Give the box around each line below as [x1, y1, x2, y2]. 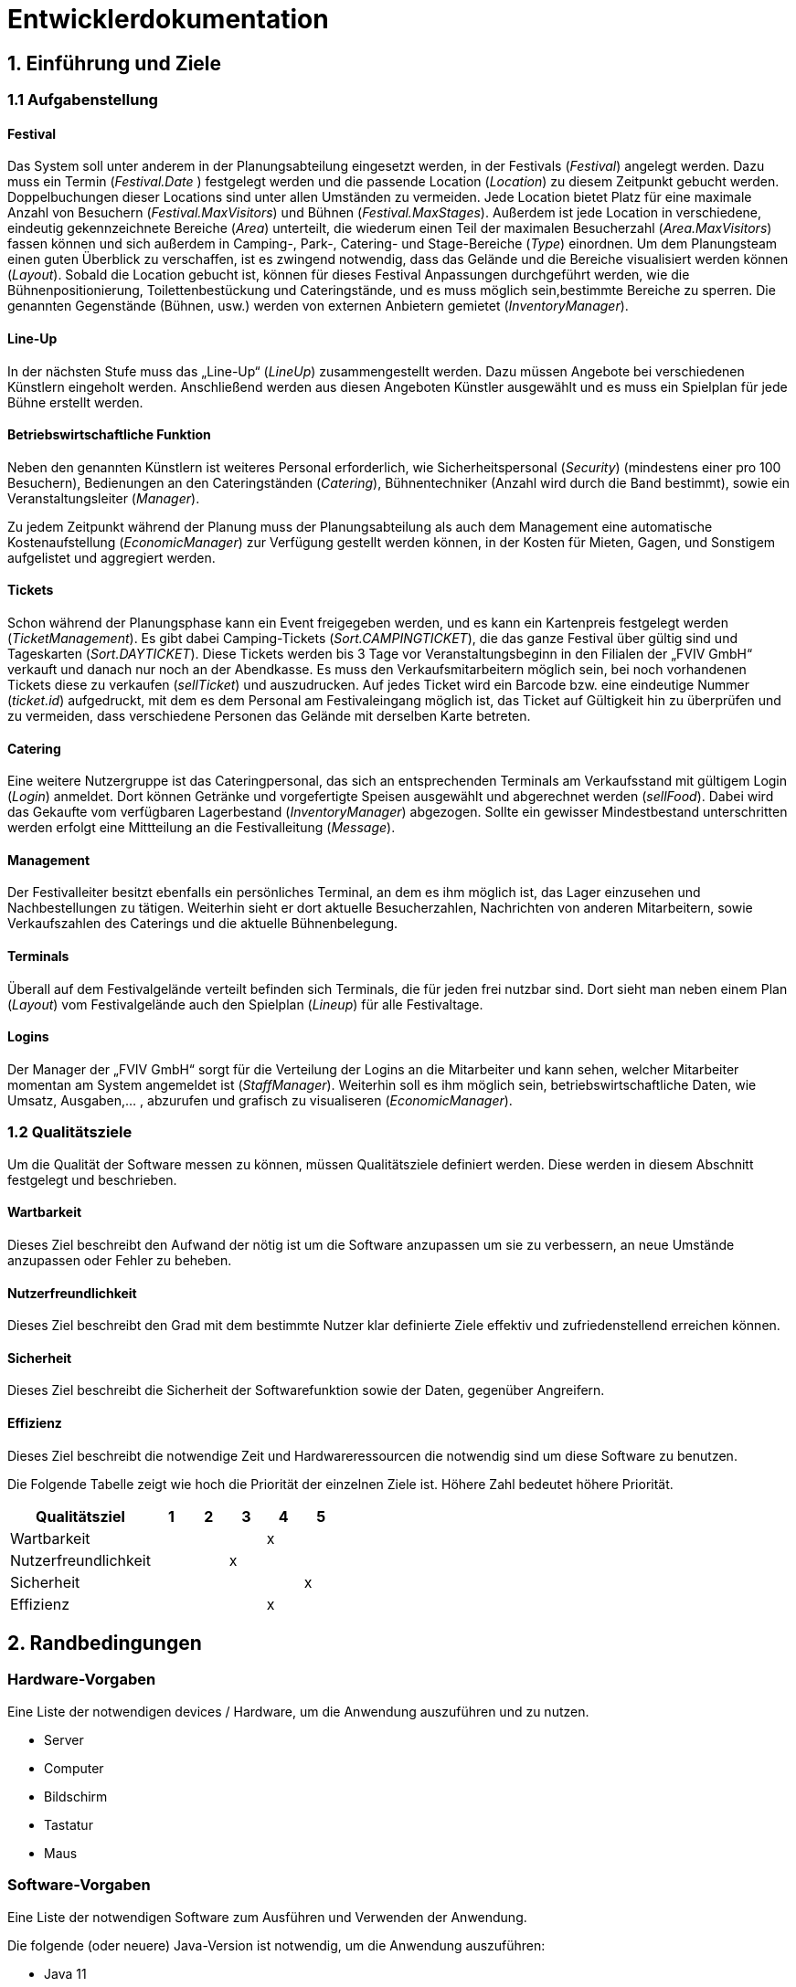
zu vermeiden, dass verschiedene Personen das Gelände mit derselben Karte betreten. [7, 708, 531, 724]
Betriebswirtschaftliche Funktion [7, 427, 211, 443]
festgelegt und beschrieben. [7, 1171, 177, 1188]
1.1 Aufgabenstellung [7, 90, 158, 110]
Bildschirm [44, 1788, 108, 1804]
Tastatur [44, 1816, 93, 1833]
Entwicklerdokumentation [7, 4, 329, 35]
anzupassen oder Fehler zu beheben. [7, 1252, 232, 1268]
